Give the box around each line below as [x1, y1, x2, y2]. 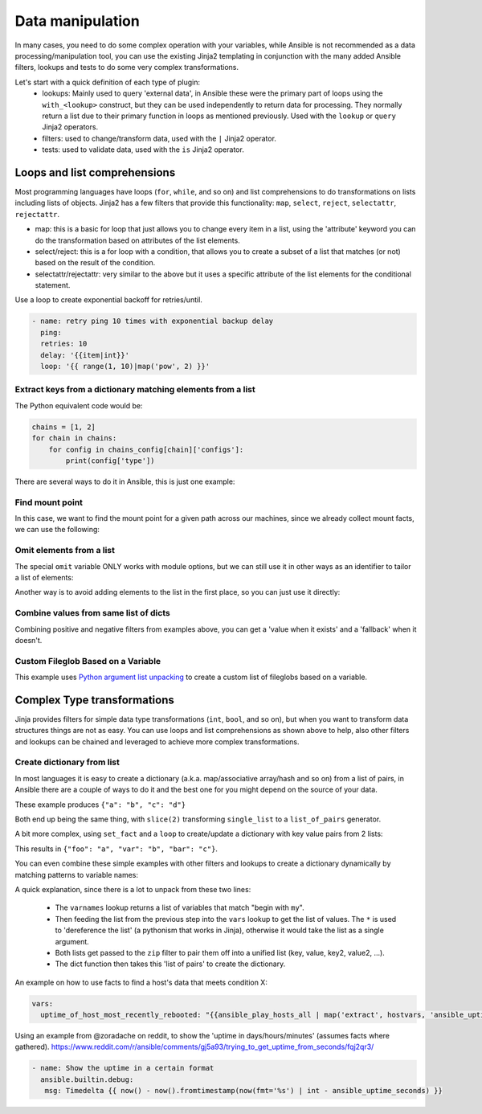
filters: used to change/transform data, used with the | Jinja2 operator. [42, 133, 277, 143]
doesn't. [14, 635, 43, 645]
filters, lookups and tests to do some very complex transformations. [14, 63, 239, 72]
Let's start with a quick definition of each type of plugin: [14, 77, 201, 87]
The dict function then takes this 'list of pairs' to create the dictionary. [55, 959, 286, 969]
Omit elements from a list [14, 545, 116, 556]
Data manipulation [14, 12, 140, 30]
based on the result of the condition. [35, 258, 156, 268]
